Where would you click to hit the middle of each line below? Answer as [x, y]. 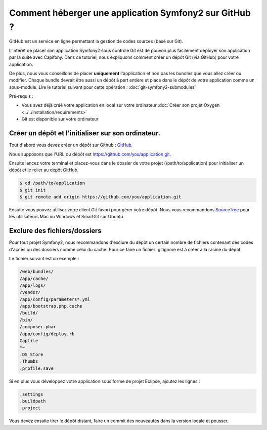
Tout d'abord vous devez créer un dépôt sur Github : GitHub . [71, 145]
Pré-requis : [21, 96]
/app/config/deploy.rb [47, 334]
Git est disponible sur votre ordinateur [60, 119]
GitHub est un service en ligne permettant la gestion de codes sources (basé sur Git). [96, 41]
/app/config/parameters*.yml [55, 299]
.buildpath [33, 401]
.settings [31, 394]
